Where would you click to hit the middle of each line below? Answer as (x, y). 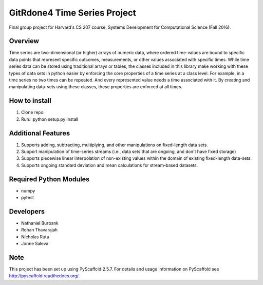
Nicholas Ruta (35, 237)
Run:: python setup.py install (50, 119)
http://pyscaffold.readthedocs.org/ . (44, 276)
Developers (27, 211)
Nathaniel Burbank (40, 223)
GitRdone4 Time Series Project (73, 13)
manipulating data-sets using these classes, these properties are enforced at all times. (96, 87)
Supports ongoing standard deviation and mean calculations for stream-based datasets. (110, 165)
